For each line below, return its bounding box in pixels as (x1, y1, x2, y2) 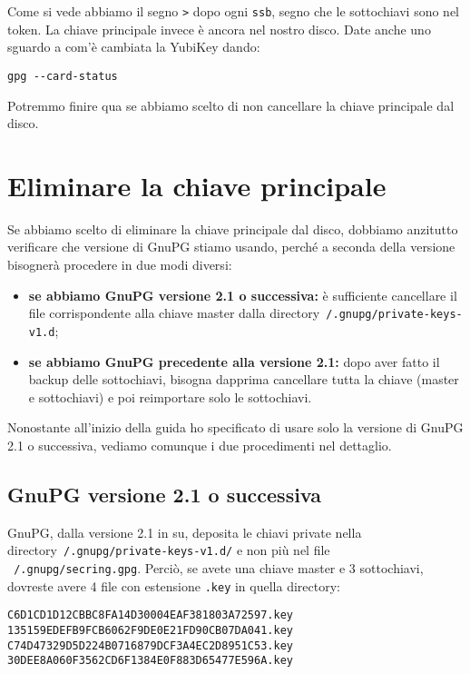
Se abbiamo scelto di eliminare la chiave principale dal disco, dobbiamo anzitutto (7, 219, 458, 238)
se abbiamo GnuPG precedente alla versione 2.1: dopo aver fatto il (28, 352, 440, 371)
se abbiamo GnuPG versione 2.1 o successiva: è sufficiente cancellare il (28, 285, 457, 304)
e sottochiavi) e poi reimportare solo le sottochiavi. (28, 387, 312, 406)
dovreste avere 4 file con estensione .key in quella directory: (7, 576, 340, 595)
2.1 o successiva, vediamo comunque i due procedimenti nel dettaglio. (7, 435, 392, 454)
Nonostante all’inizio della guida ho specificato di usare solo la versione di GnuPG (7, 418, 464, 437)
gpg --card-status (7, 69, 118, 83)
